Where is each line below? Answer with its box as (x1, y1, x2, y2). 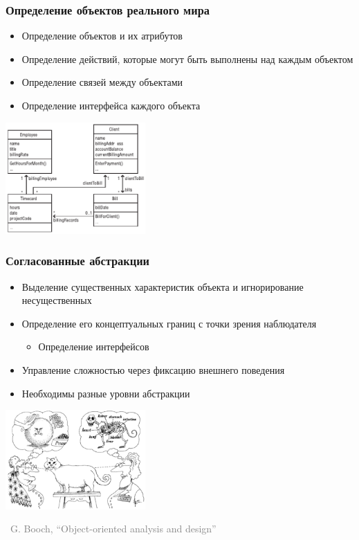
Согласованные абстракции (6, 252, 149, 269)
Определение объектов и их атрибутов (21, 28, 183, 43)
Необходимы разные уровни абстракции (21, 386, 190, 400)
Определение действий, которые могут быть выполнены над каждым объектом (21, 51, 353, 66)
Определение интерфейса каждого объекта (21, 98, 201, 112)
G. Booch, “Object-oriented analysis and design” (10, 521, 217, 536)
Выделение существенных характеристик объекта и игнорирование (21, 279, 304, 294)
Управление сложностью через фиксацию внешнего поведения (21, 362, 285, 377)
